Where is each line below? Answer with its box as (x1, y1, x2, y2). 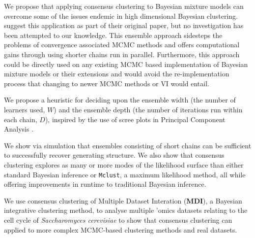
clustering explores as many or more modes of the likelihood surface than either (4, 159, 244, 170)
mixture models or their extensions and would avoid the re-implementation (4, 68, 229, 79)
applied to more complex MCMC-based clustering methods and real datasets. (4, 224, 237, 235)
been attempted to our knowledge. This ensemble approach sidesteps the (4, 30, 223, 40)
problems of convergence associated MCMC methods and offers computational (4, 39, 240, 50)
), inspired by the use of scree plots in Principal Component (45, 114, 226, 124)
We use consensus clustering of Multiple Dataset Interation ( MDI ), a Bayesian (4, 195, 242, 205)
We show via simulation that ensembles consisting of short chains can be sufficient (4, 140, 252, 150)
